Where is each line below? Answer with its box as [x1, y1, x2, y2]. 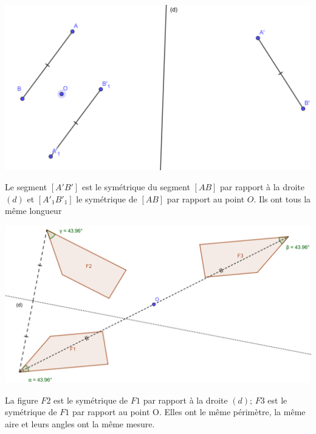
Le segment [5, 181, 47, 193]
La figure [5, 393, 38, 406]
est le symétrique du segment [81, 181, 190, 193]
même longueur [5, 204, 62, 217]
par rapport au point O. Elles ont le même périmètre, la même [72, 405, 306, 418]
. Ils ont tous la [253, 192, 311, 205]
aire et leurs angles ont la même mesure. [5, 417, 155, 430]
